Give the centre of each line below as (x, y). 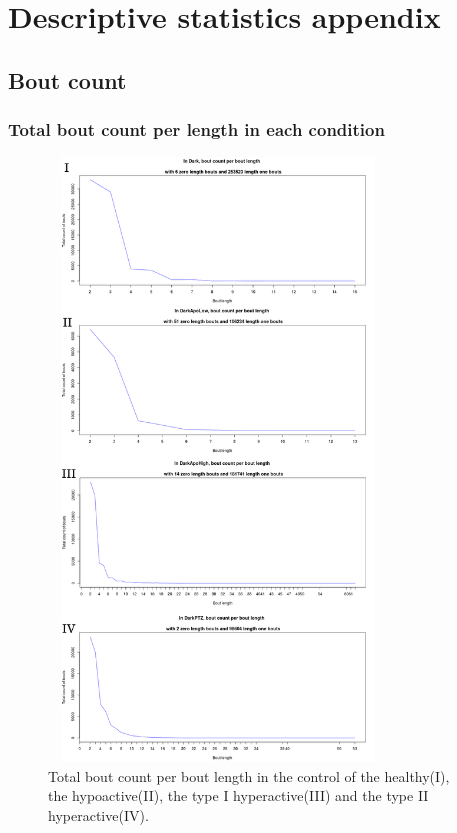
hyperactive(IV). (98, 814)
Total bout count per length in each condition (196, 129)
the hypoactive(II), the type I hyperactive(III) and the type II (238, 795)
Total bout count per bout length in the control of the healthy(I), (249, 775)
